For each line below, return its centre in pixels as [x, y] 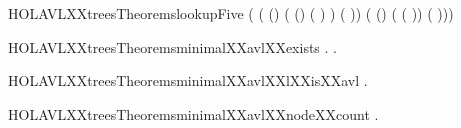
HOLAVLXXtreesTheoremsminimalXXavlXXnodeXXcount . [193, 113]
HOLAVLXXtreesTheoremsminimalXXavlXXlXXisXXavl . [188, 80]
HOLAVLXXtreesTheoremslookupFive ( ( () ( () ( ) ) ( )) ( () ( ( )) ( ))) [231, 13]
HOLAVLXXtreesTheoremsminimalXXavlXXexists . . [172, 46]
